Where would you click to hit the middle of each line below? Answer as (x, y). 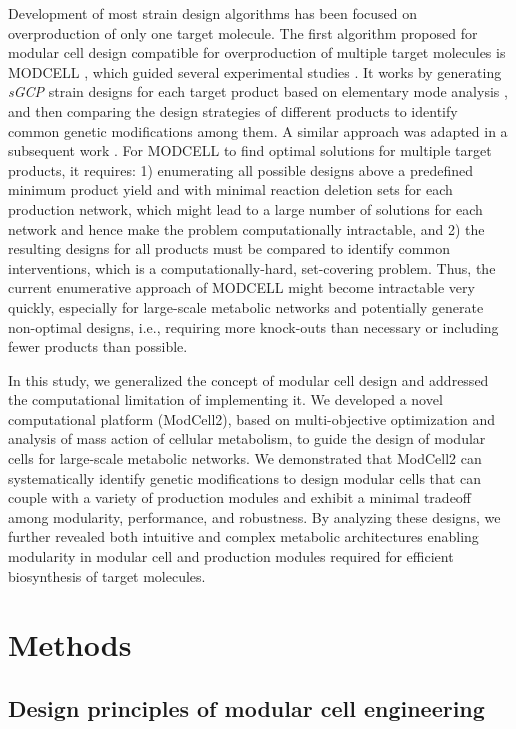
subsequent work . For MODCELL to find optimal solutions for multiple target (250, 150)
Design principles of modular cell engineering (246, 707)
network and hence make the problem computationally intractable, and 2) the (246, 228)
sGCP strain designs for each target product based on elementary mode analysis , (258, 91)
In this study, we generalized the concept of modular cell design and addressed (248, 379)
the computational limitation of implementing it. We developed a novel (225, 399)
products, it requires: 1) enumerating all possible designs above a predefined (241, 169)
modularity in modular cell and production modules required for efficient (231, 556)
